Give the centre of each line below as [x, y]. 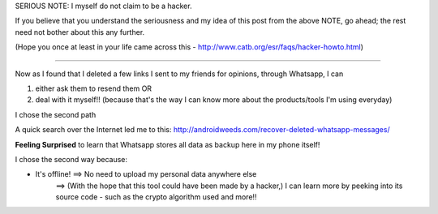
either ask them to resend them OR [94, 88]
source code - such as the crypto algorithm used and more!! [156, 197]
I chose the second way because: [71, 159]
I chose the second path [56, 114]
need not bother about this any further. [80, 32]
